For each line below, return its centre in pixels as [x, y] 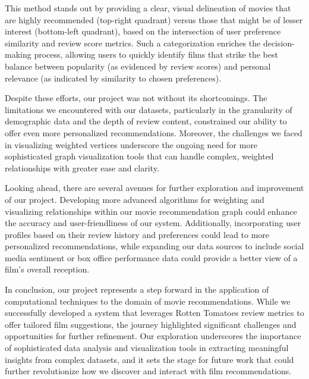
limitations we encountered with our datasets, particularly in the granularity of [149, 109]
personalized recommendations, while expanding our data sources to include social [154, 246]
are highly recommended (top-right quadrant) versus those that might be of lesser [154, 19]
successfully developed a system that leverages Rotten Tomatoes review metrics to [154, 313]
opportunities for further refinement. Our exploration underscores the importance [153, 336]
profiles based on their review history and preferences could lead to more [137, 234]
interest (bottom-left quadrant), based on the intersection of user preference [143, 31]
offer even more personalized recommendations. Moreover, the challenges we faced [154, 132]
